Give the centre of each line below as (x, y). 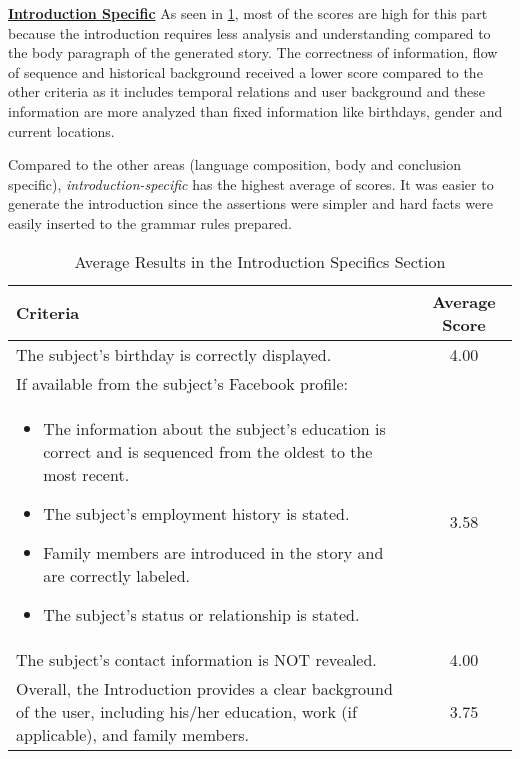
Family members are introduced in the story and (213, 552)
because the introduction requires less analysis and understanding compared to (249, 32)
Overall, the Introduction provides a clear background (204, 688)
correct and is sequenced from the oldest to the (208, 451)
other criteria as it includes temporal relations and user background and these (247, 91)
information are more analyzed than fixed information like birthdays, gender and (255, 110)
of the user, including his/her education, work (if (186, 711)
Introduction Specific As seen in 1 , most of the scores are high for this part (248, 13)
